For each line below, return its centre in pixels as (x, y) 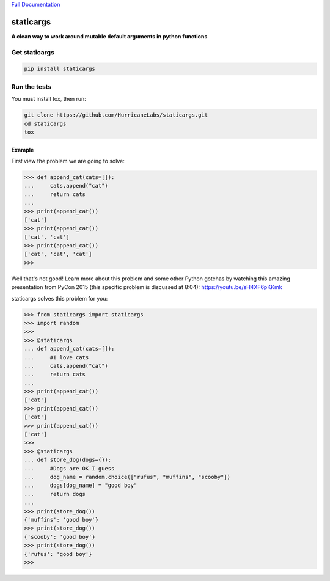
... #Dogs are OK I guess (69, 468)
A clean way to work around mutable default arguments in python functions (109, 36)
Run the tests (31, 87)
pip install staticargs (60, 69)
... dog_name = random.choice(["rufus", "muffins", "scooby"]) (127, 477)
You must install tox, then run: (49, 99)
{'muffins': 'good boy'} (61, 520)
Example (23, 150)
